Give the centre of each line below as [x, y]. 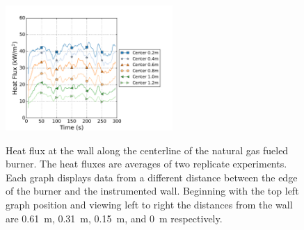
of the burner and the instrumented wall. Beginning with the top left [152, 191]
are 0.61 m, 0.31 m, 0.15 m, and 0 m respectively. [114, 218]
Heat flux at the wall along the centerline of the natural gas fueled [147, 150]
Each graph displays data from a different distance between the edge [152, 177]
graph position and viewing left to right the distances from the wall [149, 204]
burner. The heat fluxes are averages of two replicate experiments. [146, 164]
